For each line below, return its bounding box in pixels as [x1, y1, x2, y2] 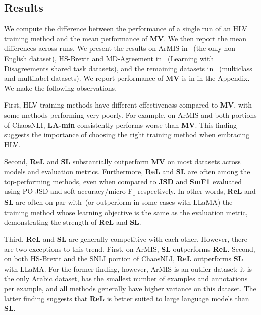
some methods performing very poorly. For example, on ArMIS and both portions [4, 109, 257, 120]
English [4, 52, 27, 63]
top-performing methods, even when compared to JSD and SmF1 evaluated [4, 176, 242, 186]
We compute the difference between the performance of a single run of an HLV [4, 23, 247, 34]
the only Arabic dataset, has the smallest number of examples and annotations [4, 273, 248, 284]
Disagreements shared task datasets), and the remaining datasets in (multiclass [4, 63, 252, 73]
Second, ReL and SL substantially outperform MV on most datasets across [4, 156, 241, 167]
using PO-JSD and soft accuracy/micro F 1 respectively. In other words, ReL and [4, 186, 256, 197]
